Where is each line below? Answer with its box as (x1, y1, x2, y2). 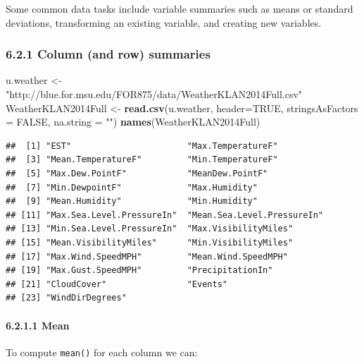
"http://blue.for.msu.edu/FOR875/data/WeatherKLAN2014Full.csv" (6, 87, 303, 101)
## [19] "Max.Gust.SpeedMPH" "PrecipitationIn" (6, 265, 273, 276)
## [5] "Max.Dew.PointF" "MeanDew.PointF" (6, 168, 268, 178)
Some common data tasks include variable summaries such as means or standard (6, 1, 353, 16)
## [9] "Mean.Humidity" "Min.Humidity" (6, 196, 258, 207)
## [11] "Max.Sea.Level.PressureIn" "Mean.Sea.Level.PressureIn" (6, 210, 324, 220)
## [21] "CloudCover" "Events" (6, 279, 227, 289)
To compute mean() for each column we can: (6, 344, 198, 359)
